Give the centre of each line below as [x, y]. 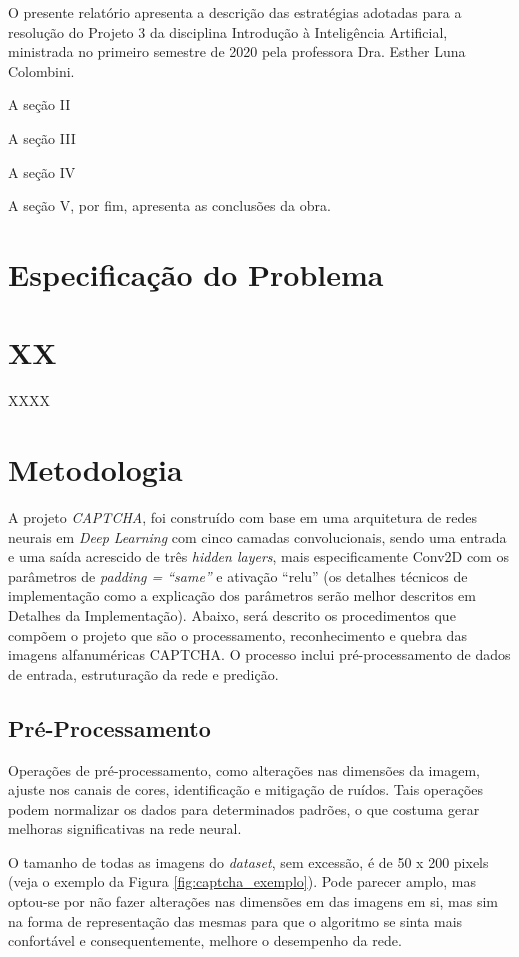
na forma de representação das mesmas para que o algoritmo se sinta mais [235, 920]
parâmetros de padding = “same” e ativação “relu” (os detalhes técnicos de [238, 575]
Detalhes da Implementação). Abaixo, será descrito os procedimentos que [232, 614]
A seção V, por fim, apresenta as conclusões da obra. [169, 205]
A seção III [42, 137]
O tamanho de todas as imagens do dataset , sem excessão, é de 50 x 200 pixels [248, 861]
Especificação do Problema [196, 273]
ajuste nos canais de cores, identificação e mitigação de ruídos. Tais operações [246, 789]
